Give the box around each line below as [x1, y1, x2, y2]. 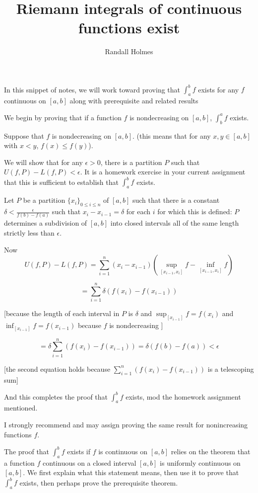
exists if [67, 446, 91, 456]
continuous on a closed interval [43, 457, 136, 468]
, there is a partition [100, 157, 162, 167]
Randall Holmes [105, 46, 153, 57]
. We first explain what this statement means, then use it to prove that [23, 467, 239, 478]
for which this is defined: [157, 206, 232, 217]
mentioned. [4, 403, 38, 413]
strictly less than [4, 227, 55, 238]
